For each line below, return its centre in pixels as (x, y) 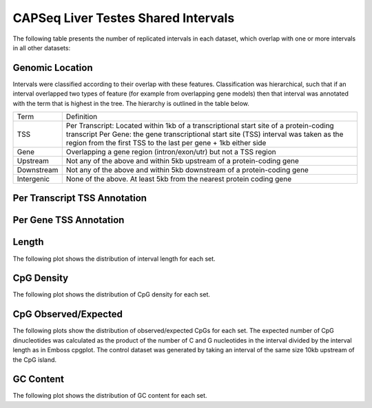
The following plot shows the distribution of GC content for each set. (110, 396)
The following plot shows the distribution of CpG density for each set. (111, 294)
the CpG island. (35, 359)
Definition (82, 117)
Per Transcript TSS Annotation (80, 198)
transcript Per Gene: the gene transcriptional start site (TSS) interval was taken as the (205, 134)
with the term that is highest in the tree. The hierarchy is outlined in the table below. (131, 103)
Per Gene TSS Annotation (69, 220)
